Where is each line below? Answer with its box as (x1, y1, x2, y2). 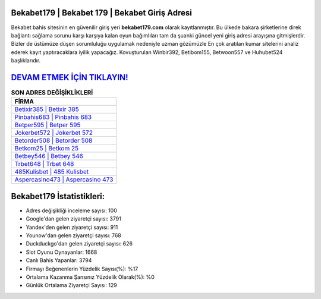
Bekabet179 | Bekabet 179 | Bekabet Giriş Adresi (11, 8, 193, 18)
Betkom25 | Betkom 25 (14, 144, 79, 153)
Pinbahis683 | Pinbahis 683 (14, 113, 92, 121)
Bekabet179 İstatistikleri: (11, 191, 105, 202)
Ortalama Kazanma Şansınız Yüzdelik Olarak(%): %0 (26, 273, 155, 281)
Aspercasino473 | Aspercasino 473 (14, 175, 114, 184)
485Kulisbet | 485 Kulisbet (14, 168, 89, 176)
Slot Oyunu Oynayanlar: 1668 (26, 248, 97, 256)
